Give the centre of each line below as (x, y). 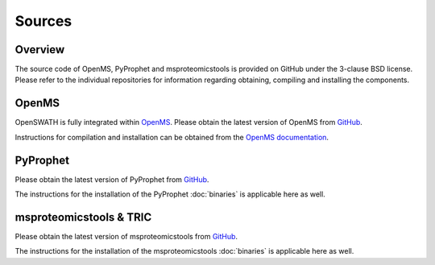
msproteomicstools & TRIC (83, 217)
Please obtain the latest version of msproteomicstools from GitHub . (126, 236)
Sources (43, 21)
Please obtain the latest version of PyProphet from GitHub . (112, 179)
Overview (40, 50)
